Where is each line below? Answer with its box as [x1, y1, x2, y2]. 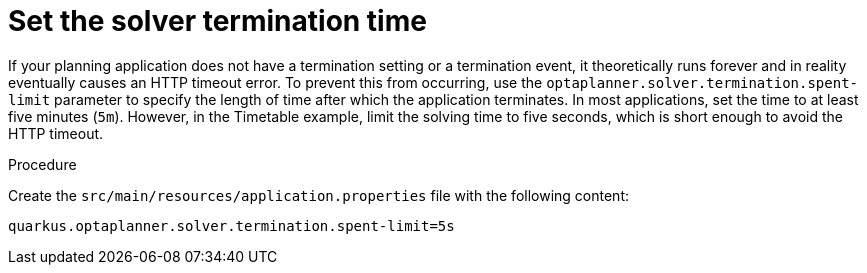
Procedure [8, 155, 77, 173]
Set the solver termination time [8, 4, 427, 38]
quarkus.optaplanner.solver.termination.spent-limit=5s [8, 217, 455, 234]
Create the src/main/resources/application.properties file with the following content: [8, 186, 630, 204]
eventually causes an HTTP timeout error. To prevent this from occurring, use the [8, 73, 543, 91]
